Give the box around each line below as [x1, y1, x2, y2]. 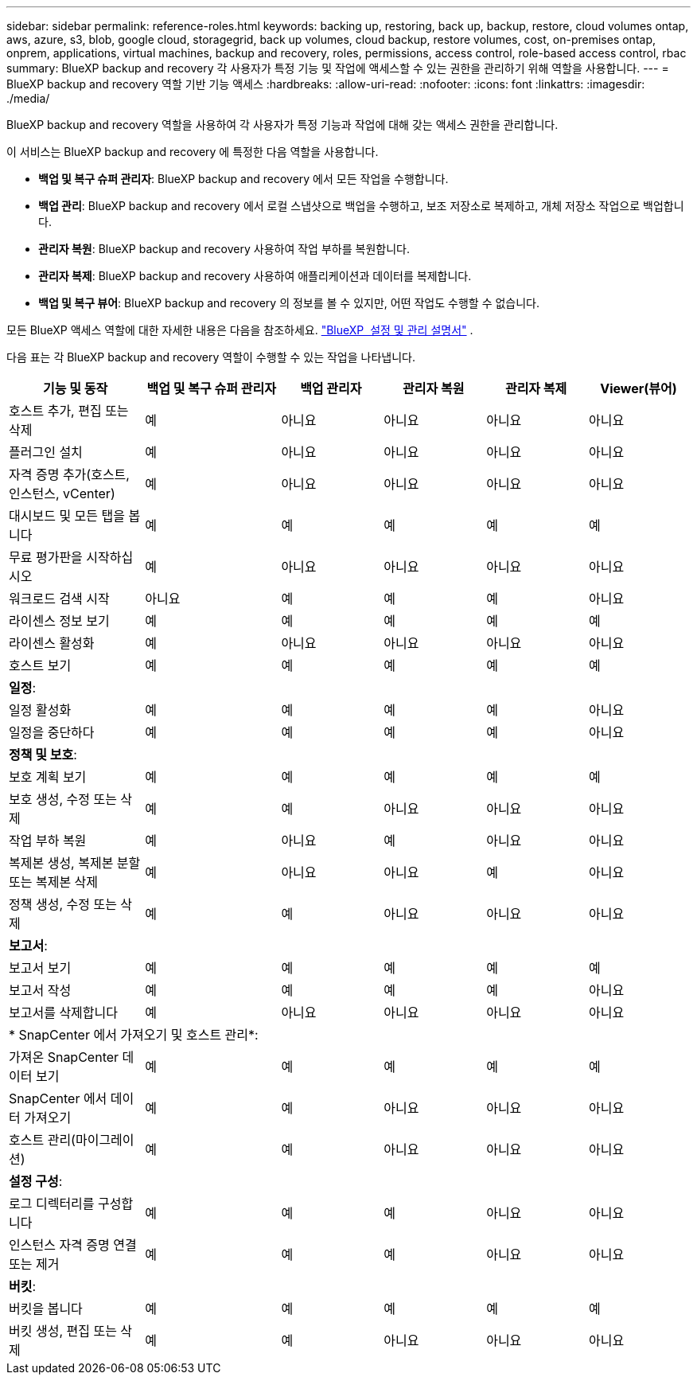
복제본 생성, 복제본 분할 [9, 855, 141, 871]
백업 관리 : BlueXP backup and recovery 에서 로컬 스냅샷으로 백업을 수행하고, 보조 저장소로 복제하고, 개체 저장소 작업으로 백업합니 [38, 199, 684, 213]
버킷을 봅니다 [9, 1301, 83, 1317]
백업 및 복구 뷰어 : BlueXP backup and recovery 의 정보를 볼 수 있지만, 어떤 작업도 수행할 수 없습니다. [38, 296, 540, 310]
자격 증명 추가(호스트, [9, 466, 130, 482]
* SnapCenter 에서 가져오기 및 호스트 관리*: [9, 1027, 259, 1043]
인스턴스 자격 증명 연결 [9, 1237, 137, 1253]
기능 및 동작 [43, 380, 108, 396]
